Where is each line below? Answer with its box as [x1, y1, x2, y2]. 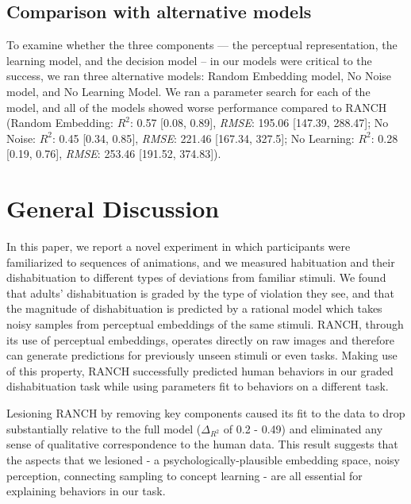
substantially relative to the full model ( [6, 420, 202, 437]
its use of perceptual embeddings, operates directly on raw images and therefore [6, 331, 395, 348]
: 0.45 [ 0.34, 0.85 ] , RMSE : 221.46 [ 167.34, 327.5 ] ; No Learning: [52, 129, 355, 146]
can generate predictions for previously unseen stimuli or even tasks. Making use [6, 347, 398, 364]
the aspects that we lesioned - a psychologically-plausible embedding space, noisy [6, 451, 400, 467]
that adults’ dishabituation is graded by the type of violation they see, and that [6, 284, 394, 301]
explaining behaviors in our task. [6, 483, 166, 499]
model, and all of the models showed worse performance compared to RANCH [6, 98, 387, 115]
